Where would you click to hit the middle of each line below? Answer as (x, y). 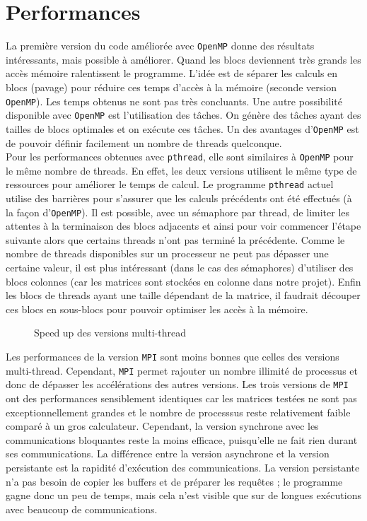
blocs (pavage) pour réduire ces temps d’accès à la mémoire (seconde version (171, 87)
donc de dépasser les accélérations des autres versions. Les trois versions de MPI (177, 384)
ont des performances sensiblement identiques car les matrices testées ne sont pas (181, 398)
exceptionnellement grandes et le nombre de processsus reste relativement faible (178, 412)
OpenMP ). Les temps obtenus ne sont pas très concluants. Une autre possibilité (174, 101)
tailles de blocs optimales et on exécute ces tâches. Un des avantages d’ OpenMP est (182, 128)
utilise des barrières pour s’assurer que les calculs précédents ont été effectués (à (179, 198)
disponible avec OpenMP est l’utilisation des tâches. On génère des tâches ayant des (183, 115)
